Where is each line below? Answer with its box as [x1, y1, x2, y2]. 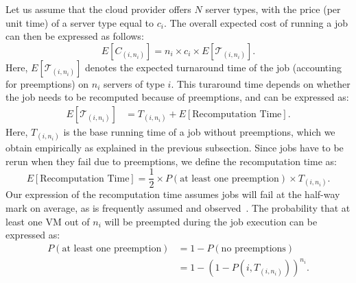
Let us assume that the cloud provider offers [5, 2, 191, 16]
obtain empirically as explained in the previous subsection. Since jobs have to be [5, 140, 344, 155]
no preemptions [221, 243, 286, 254]
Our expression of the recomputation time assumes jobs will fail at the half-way [5, 187, 340, 201]
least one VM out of [5, 214, 90, 228]
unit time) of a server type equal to [5, 15, 154, 29]
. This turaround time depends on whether [171, 76, 351, 90]
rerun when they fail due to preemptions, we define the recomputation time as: [5, 153, 337, 168]
